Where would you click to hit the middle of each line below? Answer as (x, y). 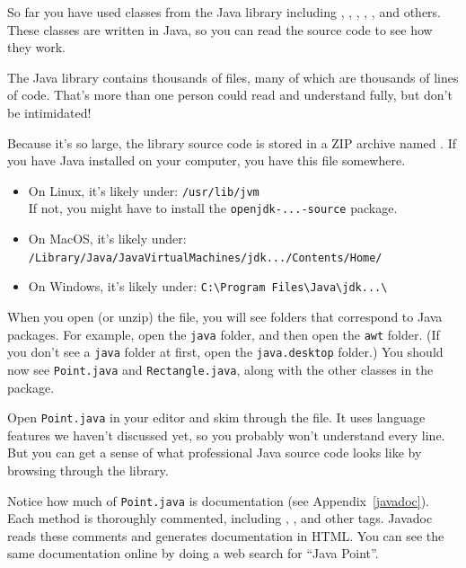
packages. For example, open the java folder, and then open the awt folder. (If (224, 334)
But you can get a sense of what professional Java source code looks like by (215, 453)
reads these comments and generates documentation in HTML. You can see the (226, 535)
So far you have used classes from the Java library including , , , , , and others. (224, 12)
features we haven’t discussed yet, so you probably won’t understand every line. (226, 435)
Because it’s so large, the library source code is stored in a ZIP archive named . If (232, 142)
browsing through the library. (88, 470)
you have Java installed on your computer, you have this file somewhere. (207, 160)
